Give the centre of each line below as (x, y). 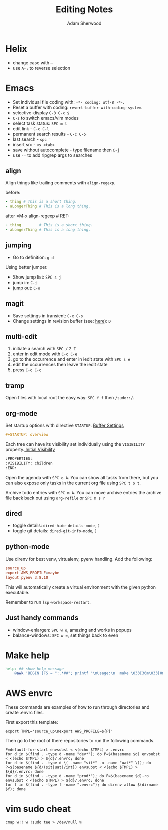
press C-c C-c (27, 370)
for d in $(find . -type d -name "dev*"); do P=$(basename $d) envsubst (83, 754)
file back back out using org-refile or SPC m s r (56, 498)
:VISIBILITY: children (29, 463)
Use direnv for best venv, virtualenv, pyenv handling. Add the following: (79, 559)
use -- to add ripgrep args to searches (53, 155)
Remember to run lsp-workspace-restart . (48, 602)
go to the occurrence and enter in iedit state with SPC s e (71, 359)
